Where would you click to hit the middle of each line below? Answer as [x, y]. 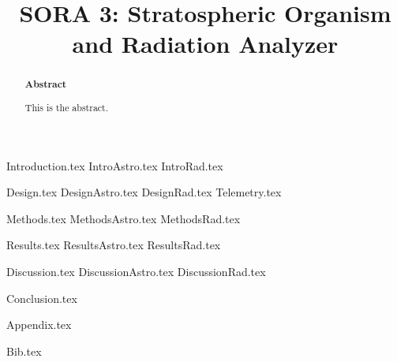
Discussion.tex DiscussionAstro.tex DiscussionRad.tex [136, 271]
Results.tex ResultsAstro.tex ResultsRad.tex [114, 245]
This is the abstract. [67, 107]
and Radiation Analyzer [205, 44]
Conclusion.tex [42, 298]
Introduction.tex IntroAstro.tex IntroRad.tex [115, 165]
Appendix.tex [39, 325]
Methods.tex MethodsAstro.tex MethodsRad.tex [124, 218]
